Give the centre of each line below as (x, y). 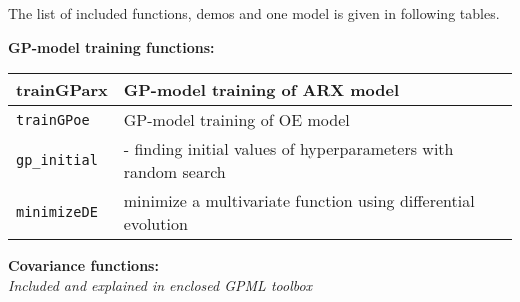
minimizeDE (57, 212)
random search (174, 172)
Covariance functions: (83, 265)
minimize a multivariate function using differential (299, 201)
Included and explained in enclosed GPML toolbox (160, 284)
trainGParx (62, 90)
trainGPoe (53, 119)
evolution (155, 224)
